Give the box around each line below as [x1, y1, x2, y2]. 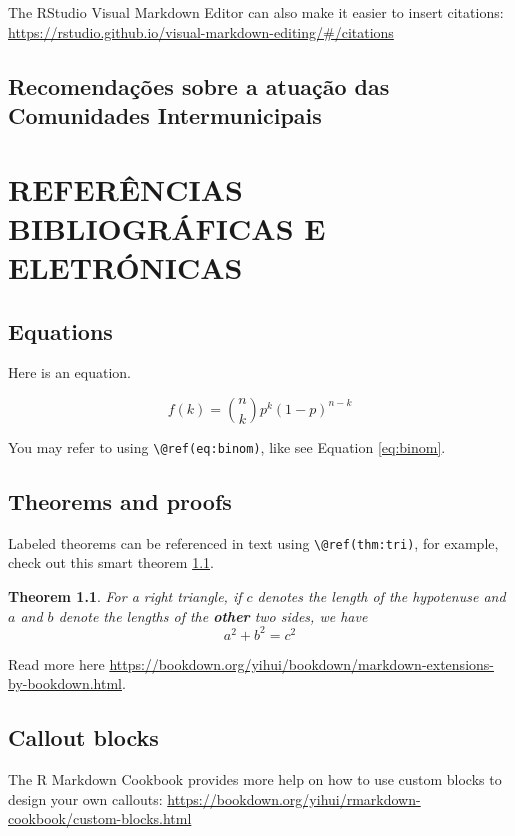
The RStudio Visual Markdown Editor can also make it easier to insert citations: [8, 2, 504, 22]
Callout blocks [8, 722, 159, 753]
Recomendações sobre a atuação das [8, 70, 390, 101]
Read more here [8, 653, 105, 674]
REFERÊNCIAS [8, 168, 244, 209]
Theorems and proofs [8, 485, 232, 516]
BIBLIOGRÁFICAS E [8, 207, 326, 248]
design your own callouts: [8, 788, 163, 809]
